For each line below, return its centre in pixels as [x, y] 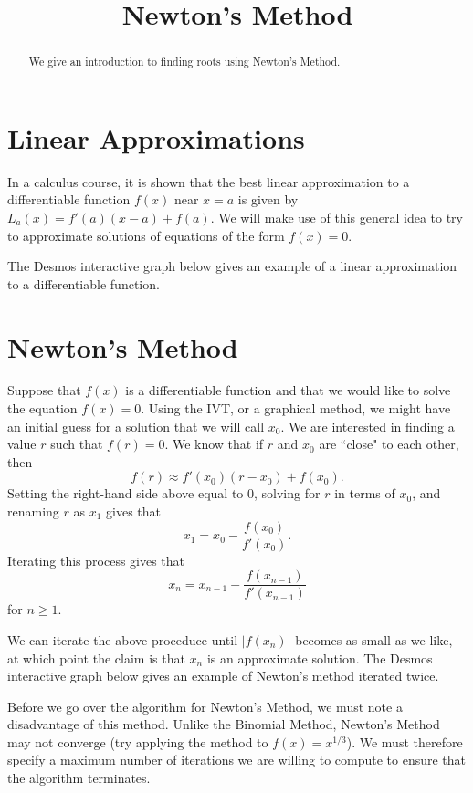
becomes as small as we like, [374, 639]
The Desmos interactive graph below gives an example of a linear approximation [232, 266]
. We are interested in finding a [368, 426]
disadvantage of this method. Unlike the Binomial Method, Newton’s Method [224, 724]
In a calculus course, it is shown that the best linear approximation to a [209, 181]
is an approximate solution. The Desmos [320, 657]
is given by [268, 199]
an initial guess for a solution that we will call [136, 426]
